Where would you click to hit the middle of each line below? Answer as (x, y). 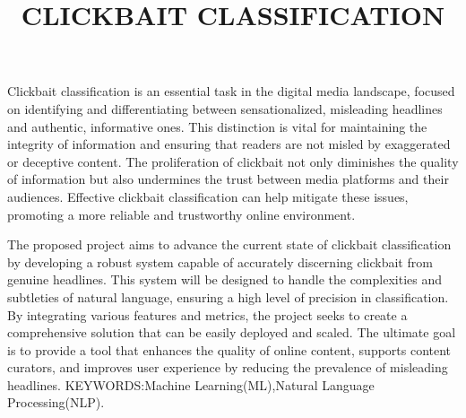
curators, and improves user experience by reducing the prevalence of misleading (228, 367)
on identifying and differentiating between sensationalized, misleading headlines (225, 108)
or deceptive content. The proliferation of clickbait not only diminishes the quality (233, 161)
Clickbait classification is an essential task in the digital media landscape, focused (231, 91)
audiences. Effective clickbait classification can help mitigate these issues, (208, 196)
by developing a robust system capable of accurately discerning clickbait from (220, 261)
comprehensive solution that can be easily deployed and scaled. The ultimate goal (232, 332)
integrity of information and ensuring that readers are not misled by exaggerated (229, 144)
